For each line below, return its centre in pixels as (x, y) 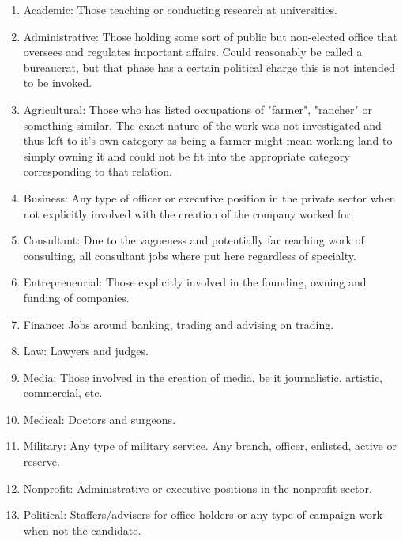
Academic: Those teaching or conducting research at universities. (180, 9)
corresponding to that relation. (98, 171)
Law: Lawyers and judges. (86, 351)
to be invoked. (58, 83)
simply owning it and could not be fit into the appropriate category (186, 155)
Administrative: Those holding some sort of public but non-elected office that (210, 36)
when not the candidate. (82, 530)
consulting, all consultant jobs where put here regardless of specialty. (190, 255)
